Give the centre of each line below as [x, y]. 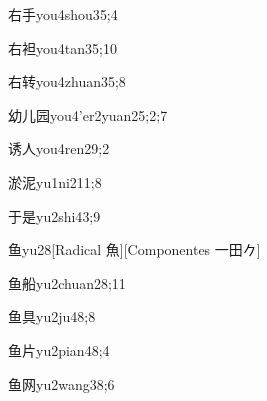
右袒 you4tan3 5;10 [62, 47]
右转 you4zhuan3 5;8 [67, 81]
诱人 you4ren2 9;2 [59, 148]
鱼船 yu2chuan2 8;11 [67, 282]
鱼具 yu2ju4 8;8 [52, 316]
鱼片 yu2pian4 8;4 [59, 349]
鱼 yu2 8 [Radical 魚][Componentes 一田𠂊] [134, 249]
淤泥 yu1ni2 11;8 [55, 181]
